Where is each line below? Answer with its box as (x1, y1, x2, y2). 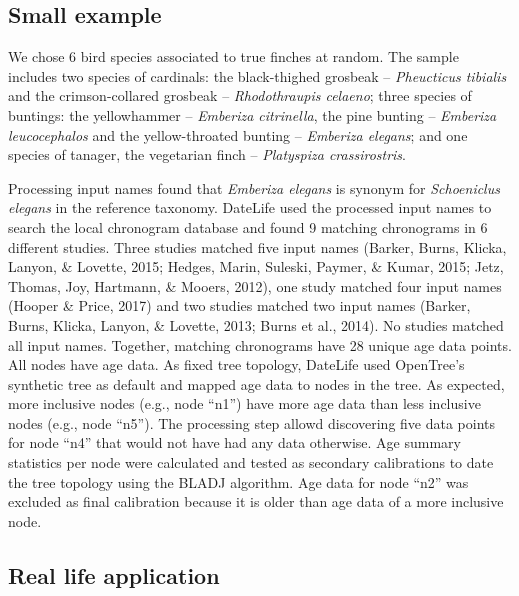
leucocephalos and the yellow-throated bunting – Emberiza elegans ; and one (8, 124, 468, 145)
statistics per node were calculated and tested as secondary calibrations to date (8, 452, 494, 473)
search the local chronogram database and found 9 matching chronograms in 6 (8, 216, 488, 237)
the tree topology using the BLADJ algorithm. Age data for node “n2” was (8, 471, 469, 492)
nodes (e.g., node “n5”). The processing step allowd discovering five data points (8, 412, 496, 433)
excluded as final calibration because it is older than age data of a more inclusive (8, 491, 504, 512)
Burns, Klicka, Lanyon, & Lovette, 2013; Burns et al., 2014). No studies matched (8, 314, 504, 335)
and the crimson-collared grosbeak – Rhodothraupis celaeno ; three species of (8, 85, 472, 106)
